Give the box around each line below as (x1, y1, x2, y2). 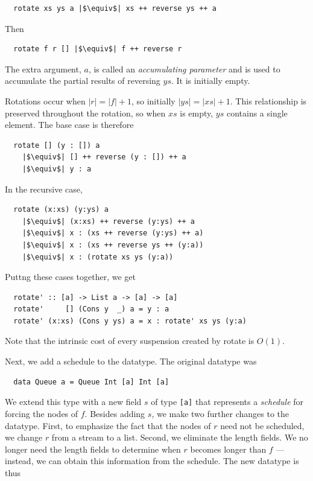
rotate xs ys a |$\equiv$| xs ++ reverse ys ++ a (13, 4, 217, 13)
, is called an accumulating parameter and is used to (88, 62, 280, 75)
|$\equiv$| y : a (22, 164, 92, 173)
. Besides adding (84, 407, 145, 419)
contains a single (226, 106, 288, 119)
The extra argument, (5, 62, 81, 75)
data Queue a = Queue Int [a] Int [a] (13, 377, 169, 386)
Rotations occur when (5, 94, 86, 107)
